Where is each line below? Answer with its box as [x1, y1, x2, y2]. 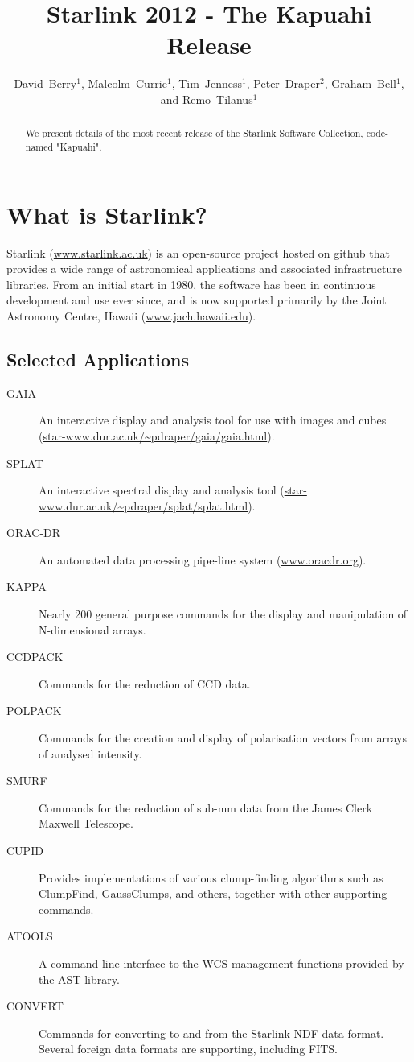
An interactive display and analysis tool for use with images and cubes [39, 411, 387, 428]
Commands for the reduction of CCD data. [39, 675, 251, 692]
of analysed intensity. [39, 745, 142, 762]
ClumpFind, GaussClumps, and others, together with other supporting [39, 885, 387, 902]
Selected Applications [6, 346, 189, 371]
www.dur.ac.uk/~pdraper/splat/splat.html [39, 497, 248, 514]
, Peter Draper [246, 75, 320, 92]
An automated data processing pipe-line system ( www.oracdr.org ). [39, 551, 367, 568]
